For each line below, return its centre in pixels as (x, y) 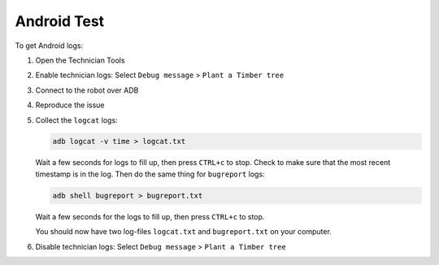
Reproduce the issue (70, 105)
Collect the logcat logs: (76, 120)
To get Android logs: (49, 46)
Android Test (60, 21)
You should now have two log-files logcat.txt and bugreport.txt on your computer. (184, 232)
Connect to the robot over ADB (87, 90)
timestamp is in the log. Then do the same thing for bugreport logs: (150, 174)
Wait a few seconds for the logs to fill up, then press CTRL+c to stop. (150, 216)
